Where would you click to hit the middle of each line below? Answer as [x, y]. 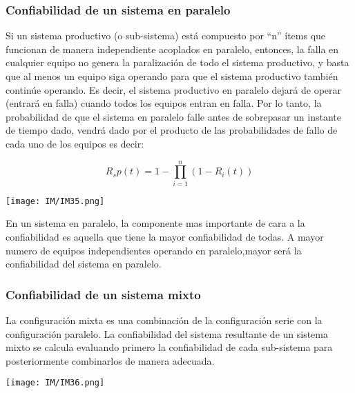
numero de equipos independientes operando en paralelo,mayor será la [154, 250]
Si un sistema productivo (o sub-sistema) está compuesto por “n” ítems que [166, 36]
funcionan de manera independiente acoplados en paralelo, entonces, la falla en [172, 49]
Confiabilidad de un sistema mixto [103, 294]
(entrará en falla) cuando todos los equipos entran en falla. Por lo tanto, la [164, 103]
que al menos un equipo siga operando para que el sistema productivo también [172, 76]
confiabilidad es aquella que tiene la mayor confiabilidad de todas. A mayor [165, 236]
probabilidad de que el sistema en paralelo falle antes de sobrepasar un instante [173, 116]
